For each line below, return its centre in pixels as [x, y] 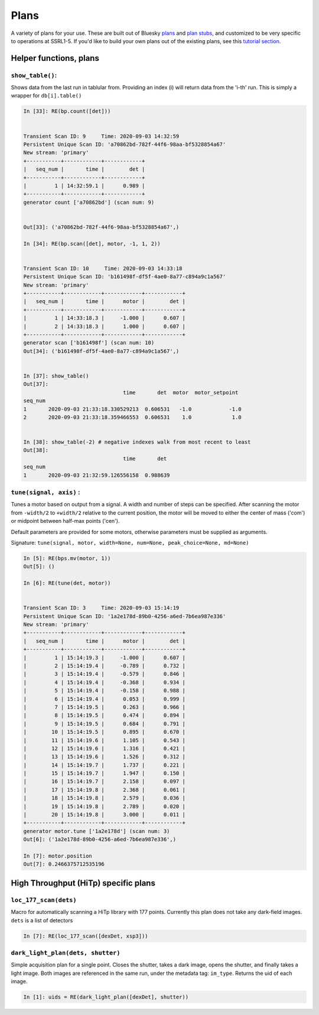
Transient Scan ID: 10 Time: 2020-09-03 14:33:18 [103, 268]
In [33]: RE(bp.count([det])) [67, 111]
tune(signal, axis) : [45, 492]
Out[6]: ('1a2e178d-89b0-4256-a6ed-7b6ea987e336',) [100, 840]
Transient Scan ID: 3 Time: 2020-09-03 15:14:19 [101, 608]
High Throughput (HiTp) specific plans [83, 883]
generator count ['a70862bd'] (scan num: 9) [89, 202]
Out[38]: [36, 450]
